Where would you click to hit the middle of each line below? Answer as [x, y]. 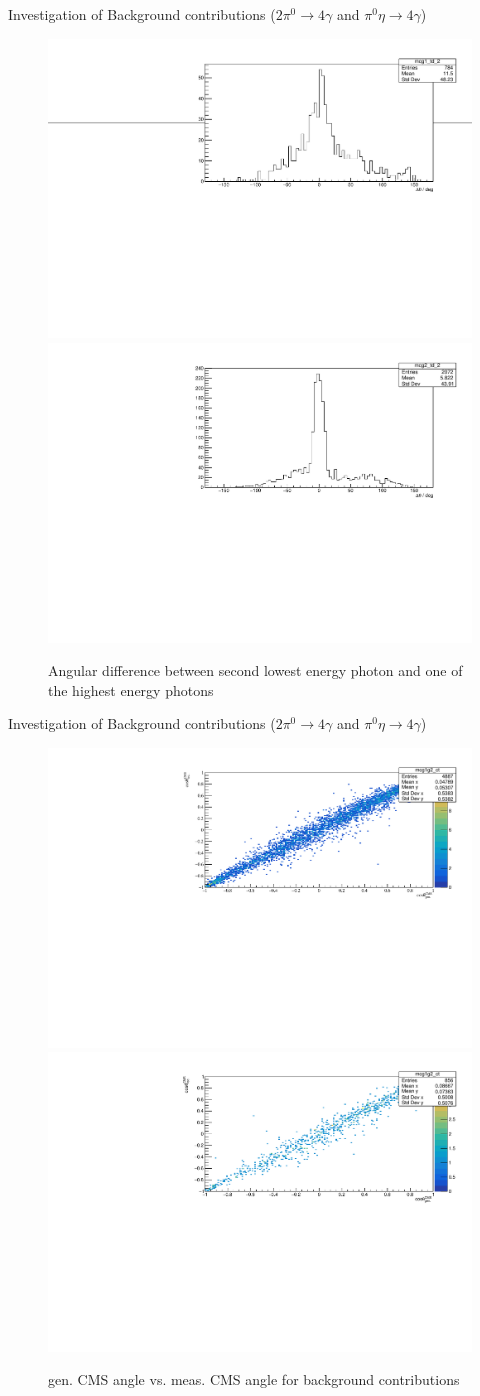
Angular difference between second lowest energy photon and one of [255, 670]
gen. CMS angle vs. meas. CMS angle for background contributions [254, 1379]
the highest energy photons [131, 689]
